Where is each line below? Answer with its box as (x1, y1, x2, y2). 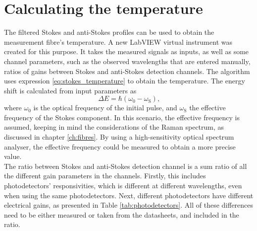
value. (4, 151, 22, 161)
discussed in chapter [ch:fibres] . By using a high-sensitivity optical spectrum (4, 132, 234, 142)
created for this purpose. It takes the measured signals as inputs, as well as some (4, 46, 249, 57)
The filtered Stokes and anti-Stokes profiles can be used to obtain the (4, 27, 214, 37)
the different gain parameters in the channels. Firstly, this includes (4, 170, 206, 181)
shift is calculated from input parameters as (4, 85, 137, 95)
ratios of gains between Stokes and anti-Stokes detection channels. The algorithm (4, 66, 250, 76)
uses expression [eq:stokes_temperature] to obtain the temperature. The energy (4, 76, 245, 86)
